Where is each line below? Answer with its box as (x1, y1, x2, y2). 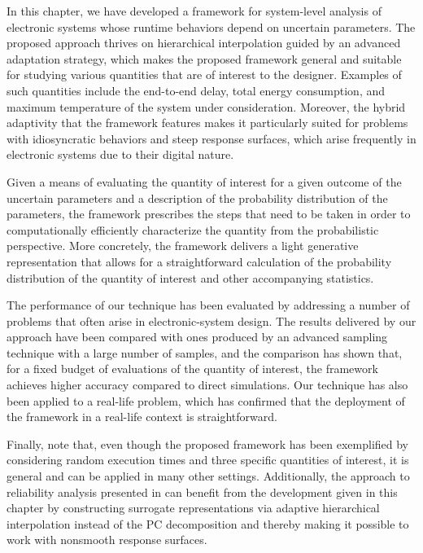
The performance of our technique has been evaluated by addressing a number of (7, 296, 410, 314)
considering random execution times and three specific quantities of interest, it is (7, 451, 409, 468)
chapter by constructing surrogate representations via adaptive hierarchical (7, 499, 380, 516)
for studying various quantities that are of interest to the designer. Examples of (7, 66, 402, 83)
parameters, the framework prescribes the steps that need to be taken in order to (7, 205, 411, 222)
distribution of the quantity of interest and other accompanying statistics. (7, 269, 374, 286)
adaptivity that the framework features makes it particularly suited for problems (7, 114, 408, 131)
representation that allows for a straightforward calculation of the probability (7, 252, 392, 270)
